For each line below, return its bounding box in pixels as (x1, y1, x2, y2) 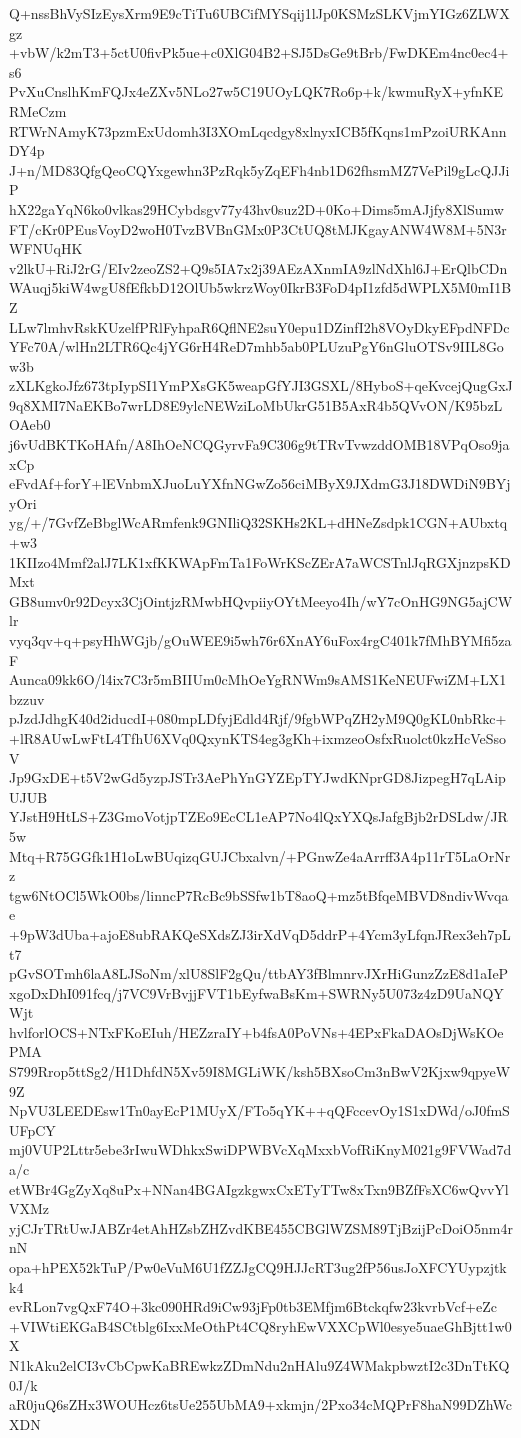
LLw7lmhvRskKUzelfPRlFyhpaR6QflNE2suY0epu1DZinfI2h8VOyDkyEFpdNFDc (9, 316, 510, 337)
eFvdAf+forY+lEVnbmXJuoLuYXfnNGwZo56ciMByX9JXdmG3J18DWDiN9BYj (9, 473, 511, 494)
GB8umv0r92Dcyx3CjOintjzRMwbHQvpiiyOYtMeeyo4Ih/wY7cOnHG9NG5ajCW (9, 590, 513, 611)
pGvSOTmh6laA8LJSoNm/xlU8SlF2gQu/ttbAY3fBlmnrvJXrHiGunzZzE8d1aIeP (9, 963, 509, 984)
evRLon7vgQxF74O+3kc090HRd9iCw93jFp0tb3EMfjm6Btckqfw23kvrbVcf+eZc (9, 1296, 497, 1317)
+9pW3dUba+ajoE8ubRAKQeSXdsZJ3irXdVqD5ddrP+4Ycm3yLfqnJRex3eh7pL (9, 923, 511, 944)
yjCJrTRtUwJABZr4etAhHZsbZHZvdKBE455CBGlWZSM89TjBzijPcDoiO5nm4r (9, 1217, 513, 1238)
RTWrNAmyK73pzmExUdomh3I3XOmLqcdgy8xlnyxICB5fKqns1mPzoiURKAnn (9, 120, 507, 141)
